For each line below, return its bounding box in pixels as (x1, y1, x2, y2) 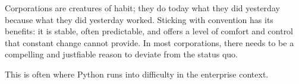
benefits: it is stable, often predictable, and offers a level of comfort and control (5, 25, 294, 37)
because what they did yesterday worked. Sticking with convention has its (5, 13, 273, 25)
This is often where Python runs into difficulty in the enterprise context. (5, 67, 269, 80)
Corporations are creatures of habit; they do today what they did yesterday (5, 2, 280, 14)
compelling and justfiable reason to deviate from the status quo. (5, 48, 238, 60)
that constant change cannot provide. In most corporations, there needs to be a (5, 36, 294, 49)
